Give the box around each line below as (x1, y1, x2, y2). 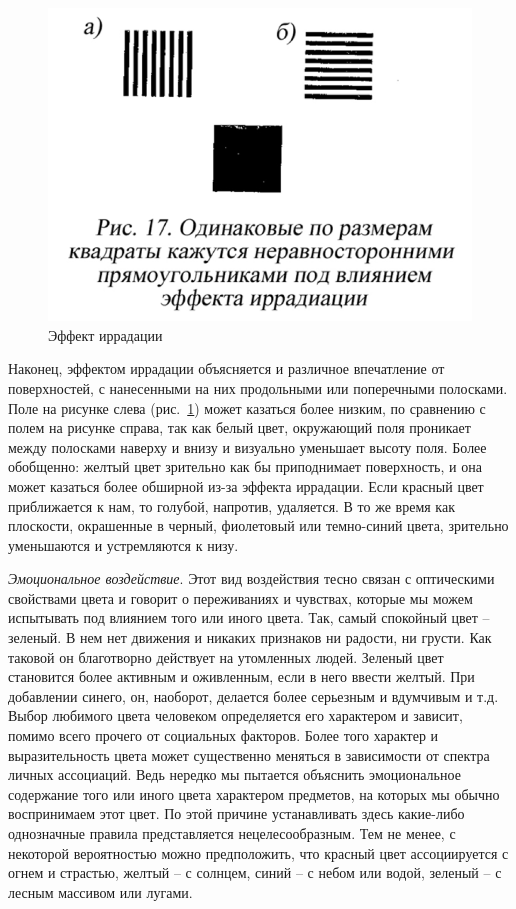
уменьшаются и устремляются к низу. (8, 534, 239, 555)
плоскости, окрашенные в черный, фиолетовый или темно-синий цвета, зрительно (8, 515, 509, 536)
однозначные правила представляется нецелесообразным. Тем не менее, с (8, 823, 456, 843)
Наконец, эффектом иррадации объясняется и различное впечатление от (8, 358, 445, 379)
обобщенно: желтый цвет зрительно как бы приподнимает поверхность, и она (8, 456, 482, 477)
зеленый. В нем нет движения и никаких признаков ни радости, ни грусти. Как (8, 627, 492, 648)
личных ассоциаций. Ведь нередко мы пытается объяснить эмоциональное (8, 764, 461, 785)
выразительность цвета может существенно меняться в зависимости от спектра (8, 744, 490, 765)
